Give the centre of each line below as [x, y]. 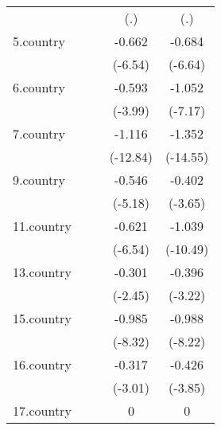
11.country [42, 226]
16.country [42, 364]
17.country [42, 410]
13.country [42, 272]
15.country [42, 318]
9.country [39, 180]
